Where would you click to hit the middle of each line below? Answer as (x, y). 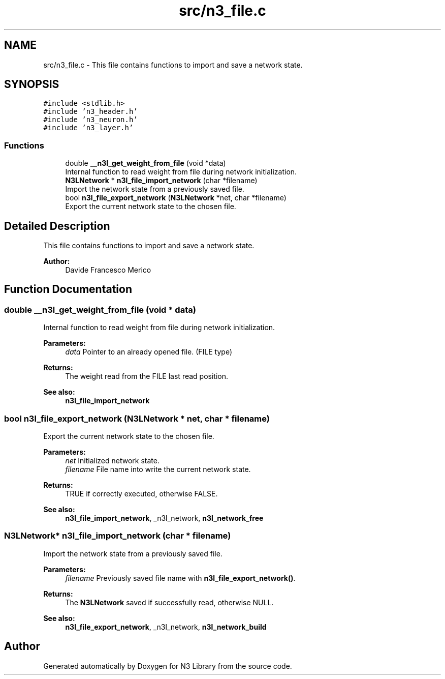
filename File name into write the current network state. (158, 469)
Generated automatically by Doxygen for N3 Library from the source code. (168, 666)
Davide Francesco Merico (108, 270)
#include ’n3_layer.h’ (88, 128)
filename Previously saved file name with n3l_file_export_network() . (180, 578)
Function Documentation (68, 289)
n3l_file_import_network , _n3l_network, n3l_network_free (164, 518)
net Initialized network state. (112, 461)
